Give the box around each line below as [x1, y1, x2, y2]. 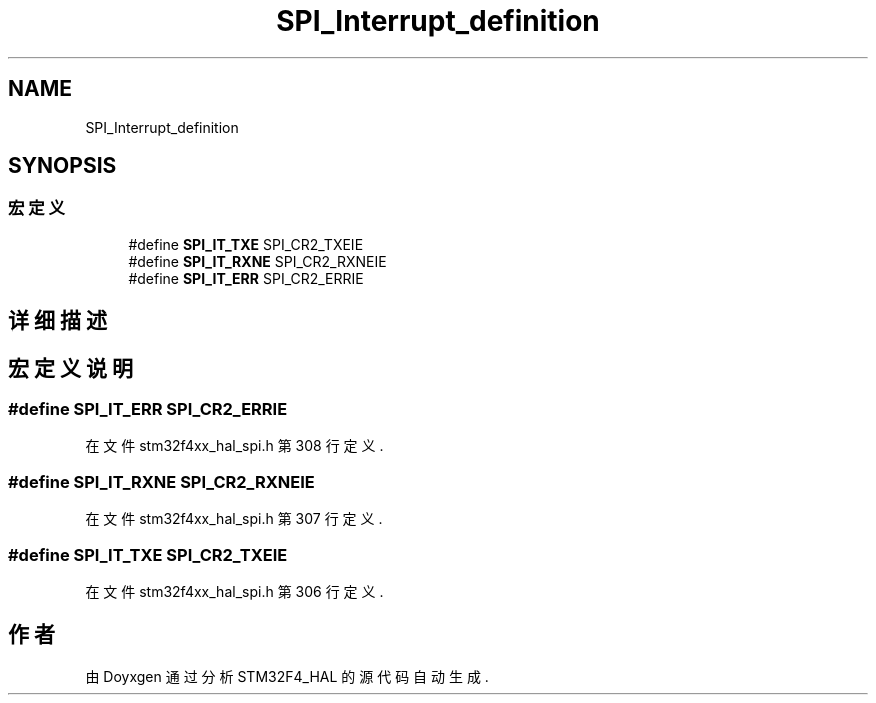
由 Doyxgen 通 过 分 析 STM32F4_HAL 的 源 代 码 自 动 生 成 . [85, 667, 489, 685]
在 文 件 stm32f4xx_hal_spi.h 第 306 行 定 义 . [85, 582, 384, 600]
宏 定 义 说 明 [8, 355, 133, 381]
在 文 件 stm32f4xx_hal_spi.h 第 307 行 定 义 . [85, 510, 383, 528]
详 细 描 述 [8, 308, 107, 334]
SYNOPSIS [8, 153, 117, 179]
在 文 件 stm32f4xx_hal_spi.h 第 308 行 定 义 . [85, 437, 384, 455]
